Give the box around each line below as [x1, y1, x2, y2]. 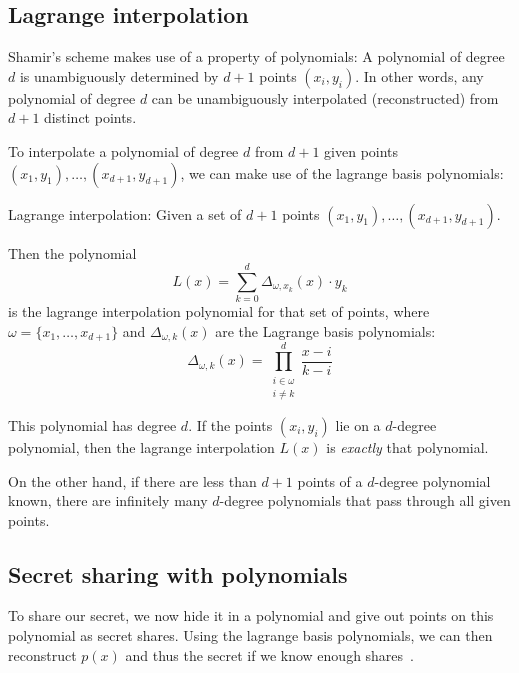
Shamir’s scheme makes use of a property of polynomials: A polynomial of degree [8, 46, 505, 67]
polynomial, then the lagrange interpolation [8, 436, 275, 457]
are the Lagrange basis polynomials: [215, 320, 436, 341]
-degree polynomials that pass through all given [219, 490, 511, 511]
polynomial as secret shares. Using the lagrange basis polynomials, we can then [8, 625, 493, 646]
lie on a [335, 414, 381, 435]
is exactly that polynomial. [326, 436, 489, 457]
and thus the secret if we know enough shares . [125, 644, 414, 665]
